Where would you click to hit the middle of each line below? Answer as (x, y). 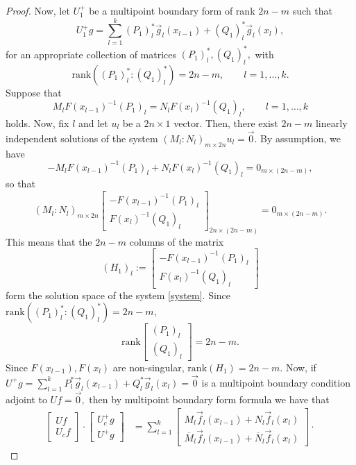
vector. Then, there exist (226, 122)
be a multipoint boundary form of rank (172, 10)
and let (93, 122)
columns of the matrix (177, 241)
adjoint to (26, 399)
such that (312, 10)
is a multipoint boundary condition (276, 382)
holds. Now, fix (37, 122)
